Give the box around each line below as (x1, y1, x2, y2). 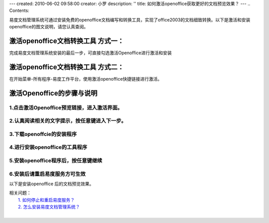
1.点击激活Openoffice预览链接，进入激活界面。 (9, 104, 123, 111)
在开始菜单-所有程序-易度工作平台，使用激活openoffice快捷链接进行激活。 (9, 76, 162, 82)
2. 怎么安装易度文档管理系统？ (18, 204, 80, 210)
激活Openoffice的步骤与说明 (9, 89, 98, 97)
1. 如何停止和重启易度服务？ (18, 197, 75, 203)
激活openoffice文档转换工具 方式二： (9, 63, 125, 71)
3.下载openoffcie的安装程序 (9, 130, 77, 137)
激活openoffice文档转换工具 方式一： (9, 36, 125, 45)
